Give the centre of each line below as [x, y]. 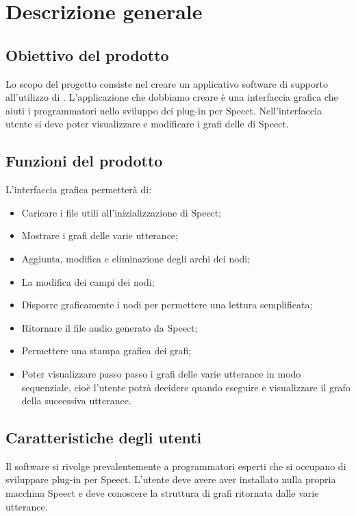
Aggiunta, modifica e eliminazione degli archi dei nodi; [136, 258]
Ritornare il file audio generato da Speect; [110, 327]
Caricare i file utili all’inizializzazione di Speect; [122, 212]
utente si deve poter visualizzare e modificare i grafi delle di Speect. [147, 124]
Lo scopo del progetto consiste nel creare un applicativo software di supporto [167, 83]
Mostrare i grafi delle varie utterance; [100, 235]
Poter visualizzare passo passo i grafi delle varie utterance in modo [161, 373]
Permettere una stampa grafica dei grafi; [106, 351]
